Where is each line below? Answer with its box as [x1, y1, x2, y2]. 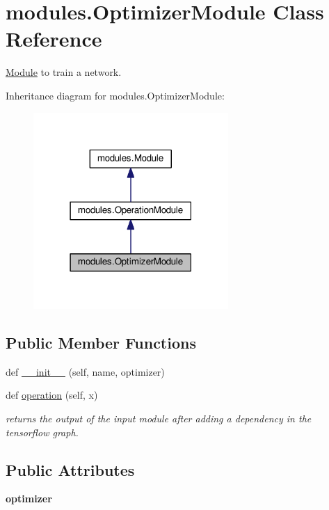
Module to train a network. [6, 65, 122, 79]
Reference [6, 24, 102, 53]
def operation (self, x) [6, 388, 98, 402]
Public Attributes [6, 459, 135, 480]
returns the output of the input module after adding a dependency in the [6, 411, 312, 426]
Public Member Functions [6, 332, 196, 353]
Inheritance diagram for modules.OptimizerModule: [6, 88, 225, 102]
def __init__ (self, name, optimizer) [6, 364, 165, 378]
